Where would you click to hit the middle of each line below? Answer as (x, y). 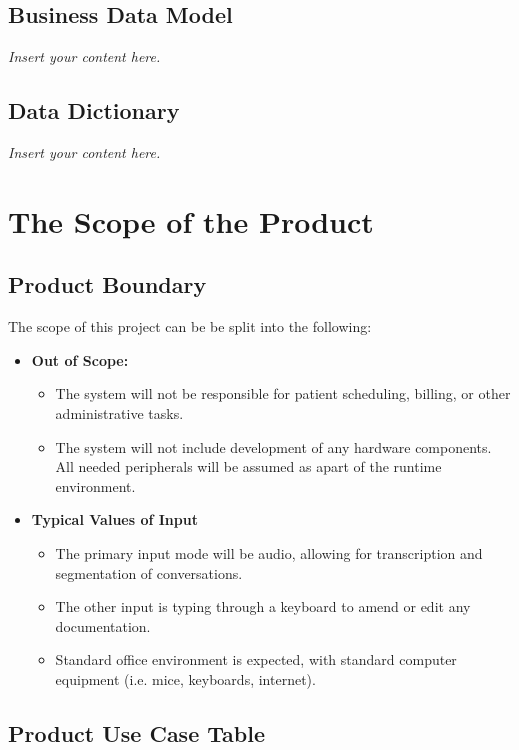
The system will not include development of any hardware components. (273, 446)
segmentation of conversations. (149, 572)
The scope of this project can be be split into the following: (190, 326)
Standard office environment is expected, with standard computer (256, 659)
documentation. (103, 625)
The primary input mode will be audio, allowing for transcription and (269, 552)
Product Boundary (107, 284)
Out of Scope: (80, 359)
